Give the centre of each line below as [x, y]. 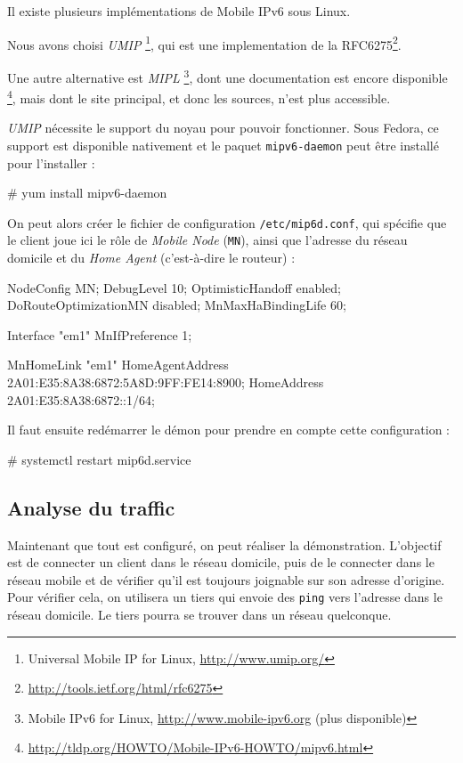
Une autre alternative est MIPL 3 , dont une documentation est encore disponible [227, 76]
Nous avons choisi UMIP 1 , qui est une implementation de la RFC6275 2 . [204, 43]
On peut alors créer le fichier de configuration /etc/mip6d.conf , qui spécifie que [227, 222]
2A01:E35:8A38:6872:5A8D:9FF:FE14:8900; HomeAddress [166, 382]
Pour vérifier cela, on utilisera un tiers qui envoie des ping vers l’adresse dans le [225, 597]
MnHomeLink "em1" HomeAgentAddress [118, 365]
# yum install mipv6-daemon [87, 193]
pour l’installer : [51, 162]
